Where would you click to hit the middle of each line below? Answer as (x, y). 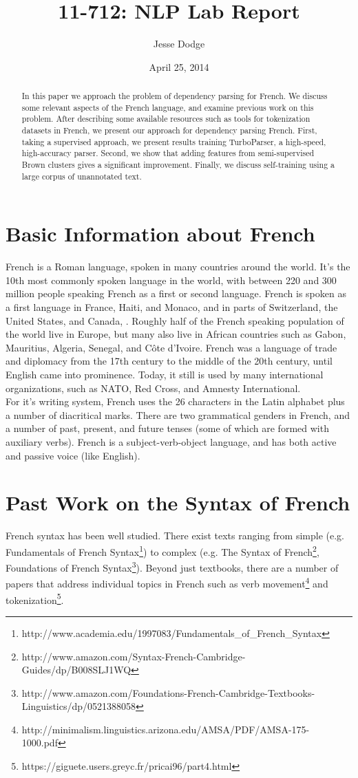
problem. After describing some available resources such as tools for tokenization (166, 119)
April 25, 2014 (179, 66)
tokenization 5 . (35, 598)
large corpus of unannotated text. (82, 176)
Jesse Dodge (179, 44)
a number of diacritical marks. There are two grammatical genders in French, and (178, 414)
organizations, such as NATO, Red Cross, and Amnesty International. (153, 388)
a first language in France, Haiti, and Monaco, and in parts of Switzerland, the (172, 307)
